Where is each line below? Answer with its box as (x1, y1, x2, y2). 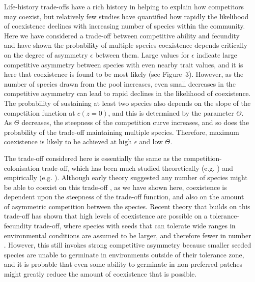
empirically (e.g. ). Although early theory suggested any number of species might (4, 172, 248, 183)
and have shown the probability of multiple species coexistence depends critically (4, 40, 248, 50)
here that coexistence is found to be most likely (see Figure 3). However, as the (4, 69, 244, 79)
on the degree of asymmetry (4, 49, 88, 60)
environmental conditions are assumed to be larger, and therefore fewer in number (4, 230, 251, 240)
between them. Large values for (95, 49, 190, 60)
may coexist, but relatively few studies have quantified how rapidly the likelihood (4, 11, 249, 21)
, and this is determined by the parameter (108, 107, 234, 118)
